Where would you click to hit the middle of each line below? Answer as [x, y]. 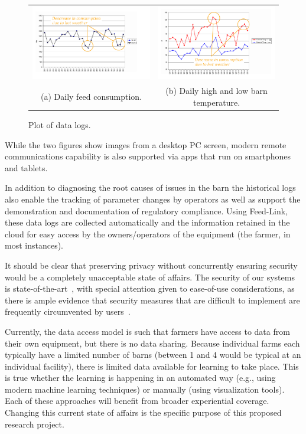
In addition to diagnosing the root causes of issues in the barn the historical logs [150, 187]
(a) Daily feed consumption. [92, 97]
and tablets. [26, 167]
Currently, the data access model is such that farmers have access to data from [147, 331]
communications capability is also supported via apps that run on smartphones [148, 156]
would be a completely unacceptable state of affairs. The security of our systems [150, 277]
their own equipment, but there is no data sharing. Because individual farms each [152, 343]
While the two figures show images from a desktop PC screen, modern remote [146, 144]
